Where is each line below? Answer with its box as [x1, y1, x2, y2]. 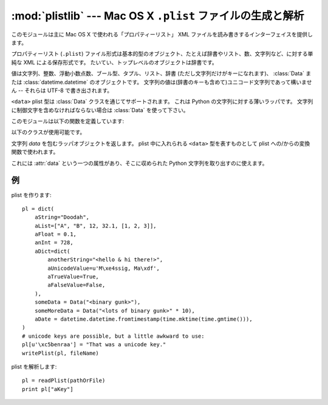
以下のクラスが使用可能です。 [11, 129, 86, 136]
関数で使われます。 [11, 149, 59, 156]
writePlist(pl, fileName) [22, 349, 100, 356]
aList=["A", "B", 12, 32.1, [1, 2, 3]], [34, 222, 157, 229]
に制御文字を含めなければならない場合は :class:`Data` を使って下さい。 [11, 106, 189, 113]
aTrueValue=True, [47, 273, 100, 280]
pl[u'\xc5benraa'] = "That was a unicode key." [22, 341, 166, 348]
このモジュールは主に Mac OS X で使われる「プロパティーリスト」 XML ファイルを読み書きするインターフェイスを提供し [11, 30, 313, 38]
